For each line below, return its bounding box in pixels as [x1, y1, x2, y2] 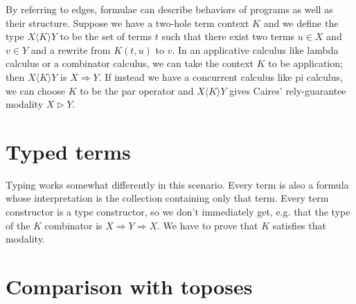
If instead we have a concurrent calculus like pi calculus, [105, 69, 343, 84]
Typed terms [6, 137, 131, 165]
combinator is [44, 218, 103, 232]
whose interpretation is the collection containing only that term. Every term [6, 191, 329, 205]
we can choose [6, 83, 65, 97]
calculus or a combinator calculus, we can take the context [6, 56, 253, 70]
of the [6, 218, 30, 232]
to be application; [268, 56, 343, 70]
